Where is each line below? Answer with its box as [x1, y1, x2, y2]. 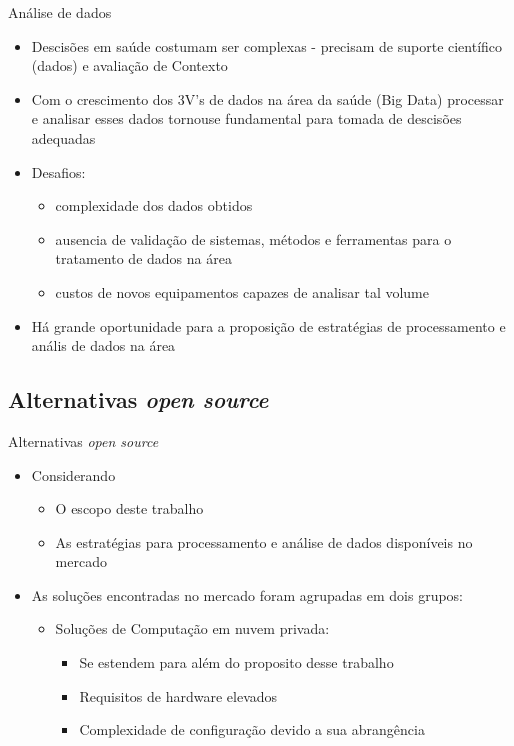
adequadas [31, 127, 96, 148]
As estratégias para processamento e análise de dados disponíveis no [55, 531, 473, 552]
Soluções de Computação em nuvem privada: [55, 618, 330, 639]
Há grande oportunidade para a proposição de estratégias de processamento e [31, 315, 506, 336]
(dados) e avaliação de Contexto [31, 55, 228, 76]
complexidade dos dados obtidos [55, 195, 253, 216]
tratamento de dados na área [55, 248, 232, 269]
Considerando [31, 464, 116, 485]
